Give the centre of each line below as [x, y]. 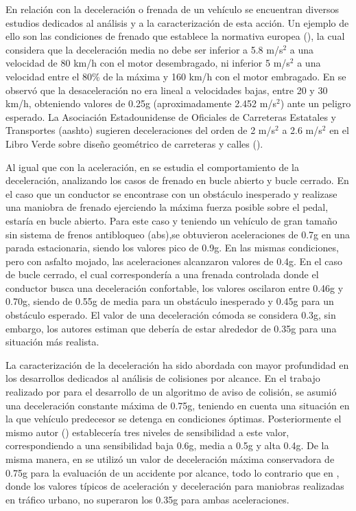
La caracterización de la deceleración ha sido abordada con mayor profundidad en [177, 364]
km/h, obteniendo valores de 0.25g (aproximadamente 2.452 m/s [141, 103]
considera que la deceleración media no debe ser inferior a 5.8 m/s [144, 49]
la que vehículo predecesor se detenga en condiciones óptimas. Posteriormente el [174, 419]
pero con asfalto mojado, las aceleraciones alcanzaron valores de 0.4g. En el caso [174, 261]
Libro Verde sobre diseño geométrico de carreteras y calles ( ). [134, 143]
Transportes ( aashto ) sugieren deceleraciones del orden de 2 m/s [141, 130]
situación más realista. [52, 342]
